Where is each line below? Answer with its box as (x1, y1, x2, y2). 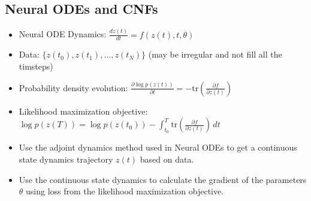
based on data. (140, 152, 194, 165)
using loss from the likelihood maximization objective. (26, 185, 224, 197)
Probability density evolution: (19, 81, 128, 94)
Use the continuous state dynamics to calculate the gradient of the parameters (19, 173, 307, 185)
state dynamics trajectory (19, 152, 113, 165)
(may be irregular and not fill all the (148, 48, 282, 61)
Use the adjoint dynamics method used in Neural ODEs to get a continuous (19, 141, 297, 154)
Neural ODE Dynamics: (19, 28, 107, 40)
